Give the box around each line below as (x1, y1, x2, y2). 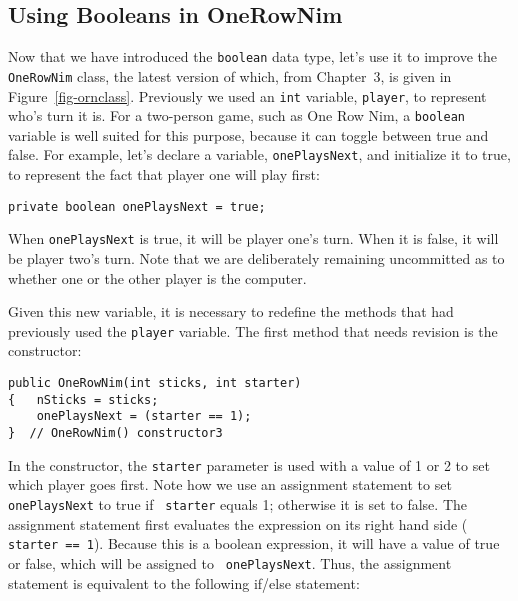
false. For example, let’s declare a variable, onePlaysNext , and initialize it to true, (8, 144, 511, 165)
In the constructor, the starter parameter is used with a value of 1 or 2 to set (8, 454, 490, 475)
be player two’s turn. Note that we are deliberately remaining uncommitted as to (8, 247, 505, 268)
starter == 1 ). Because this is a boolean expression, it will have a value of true (8, 533, 500, 554)
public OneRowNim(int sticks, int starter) (8, 376, 302, 391)
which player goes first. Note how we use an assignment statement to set (8, 474, 452, 495)
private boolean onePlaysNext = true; (8, 199, 266, 214)
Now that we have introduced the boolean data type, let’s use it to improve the (8, 46, 497, 67)
